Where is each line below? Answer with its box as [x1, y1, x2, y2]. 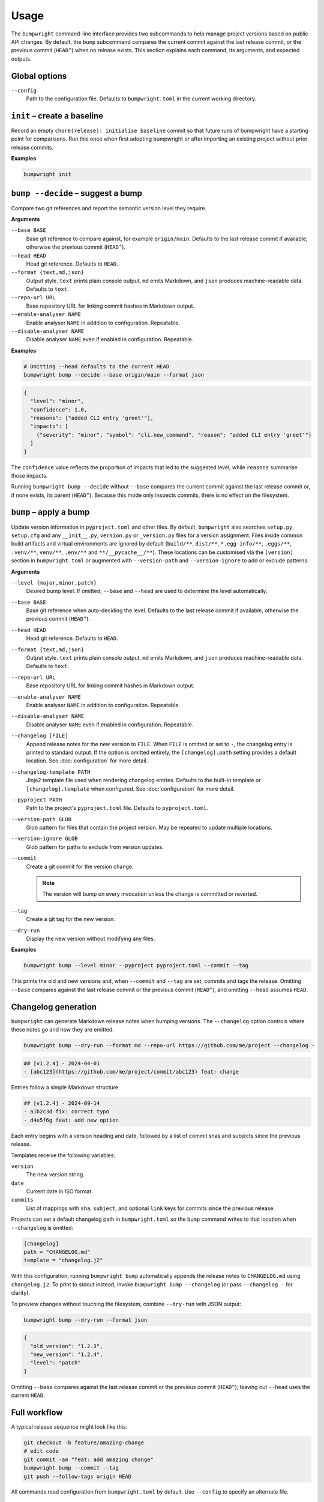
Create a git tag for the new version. [26, 916, 115, 923]
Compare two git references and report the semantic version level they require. [11, 204, 207, 211]
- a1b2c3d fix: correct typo [23, 1108, 110, 1115]
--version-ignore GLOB [11, 835, 78, 842]
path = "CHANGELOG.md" [23, 1248, 91, 1255]
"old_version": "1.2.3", [30, 1343, 103, 1349]
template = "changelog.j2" [23, 1257, 103, 1264]
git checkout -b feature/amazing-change [23, 1439, 144, 1446]
